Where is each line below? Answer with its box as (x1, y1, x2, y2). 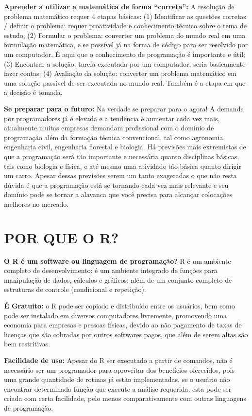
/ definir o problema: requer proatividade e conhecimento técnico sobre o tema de (4, 20, 247, 31)
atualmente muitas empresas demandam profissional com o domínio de (4, 123, 214, 133)
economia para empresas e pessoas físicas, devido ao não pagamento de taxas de (4, 320, 242, 330)
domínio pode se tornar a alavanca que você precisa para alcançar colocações (4, 189, 233, 199)
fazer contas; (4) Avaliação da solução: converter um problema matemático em (4, 68, 236, 78)
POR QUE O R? (4, 227, 119, 247)
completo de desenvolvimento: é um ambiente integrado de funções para (4, 265, 218, 275)
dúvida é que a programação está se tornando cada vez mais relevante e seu (4, 180, 229, 190)
